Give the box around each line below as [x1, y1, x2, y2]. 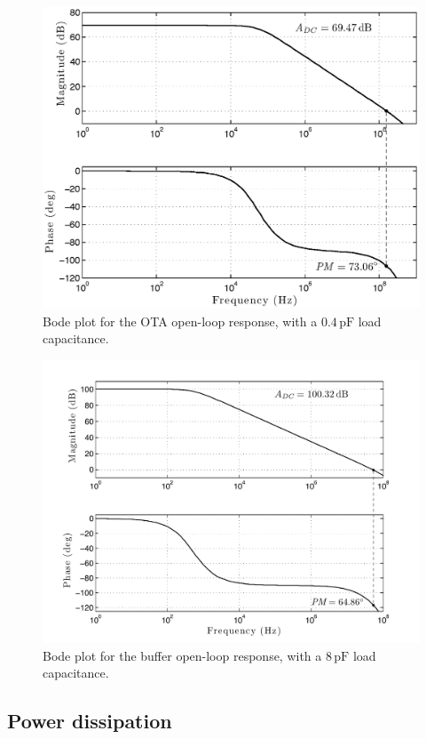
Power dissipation [7, 707, 172, 735]
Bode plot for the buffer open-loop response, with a [43, 646, 322, 664]
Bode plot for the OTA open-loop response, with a [43, 311, 318, 330]
